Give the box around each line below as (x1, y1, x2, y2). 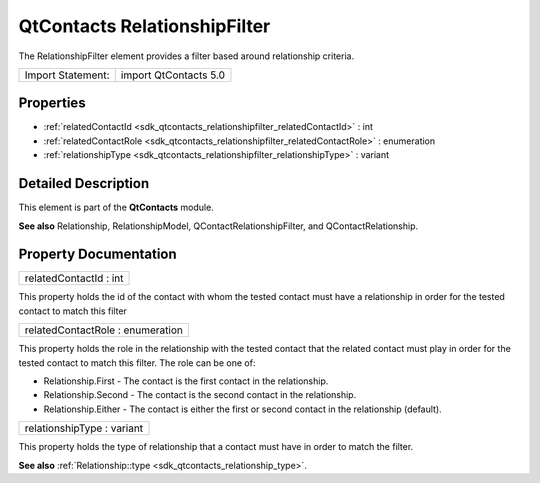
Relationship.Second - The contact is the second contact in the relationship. (43, 389, 357, 401)
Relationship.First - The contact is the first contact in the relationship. (43, 375, 329, 387)
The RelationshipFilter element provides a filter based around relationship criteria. (18, 50, 355, 62)
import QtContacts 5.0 (120, 68, 225, 82)
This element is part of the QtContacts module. (18, 201, 214, 214)
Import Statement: (24, 68, 110, 82)
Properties (18, 95, 86, 112)
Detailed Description (18, 175, 150, 192)
